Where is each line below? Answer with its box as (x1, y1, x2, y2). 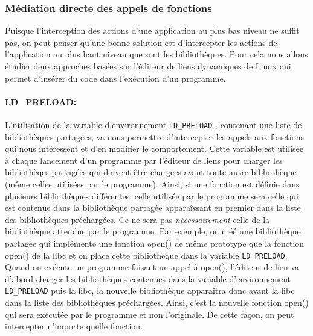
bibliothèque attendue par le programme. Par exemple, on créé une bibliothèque (5, 225, 301, 237)
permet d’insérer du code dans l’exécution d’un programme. (5, 71, 226, 84)
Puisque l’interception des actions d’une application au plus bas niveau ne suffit (5, 24, 300, 37)
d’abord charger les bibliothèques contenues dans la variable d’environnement (5, 272, 291, 285)
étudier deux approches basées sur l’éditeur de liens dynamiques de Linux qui (5, 60, 291, 72)
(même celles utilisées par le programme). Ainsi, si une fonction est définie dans (5, 178, 300, 190)
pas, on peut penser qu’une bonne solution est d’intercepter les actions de (5, 36, 277, 48)
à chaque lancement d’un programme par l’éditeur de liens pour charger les (5, 153, 283, 166)
